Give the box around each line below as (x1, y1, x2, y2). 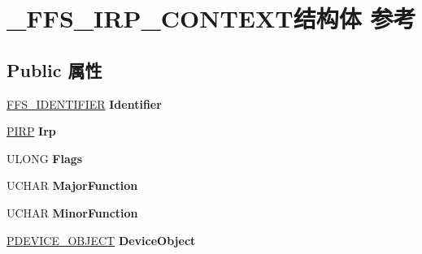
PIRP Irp (7, 123, 56, 140)
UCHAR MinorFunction (7, 204, 138, 221)
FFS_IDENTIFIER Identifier (7, 95, 162, 112)
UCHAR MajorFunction (7, 177, 138, 194)
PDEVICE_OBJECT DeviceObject (7, 231, 196, 248)
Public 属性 (7, 57, 102, 82)
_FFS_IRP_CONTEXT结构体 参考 (7, 2, 416, 35)
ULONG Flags (7, 149, 83, 166)
